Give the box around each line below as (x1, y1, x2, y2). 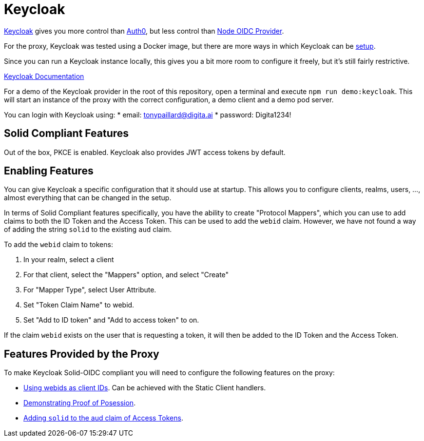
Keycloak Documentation (4, 72, 84, 80)
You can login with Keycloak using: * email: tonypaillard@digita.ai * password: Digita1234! (4, 110, 291, 119)
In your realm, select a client (23, 255, 114, 264)
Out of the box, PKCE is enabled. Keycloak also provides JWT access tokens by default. (4, 148, 286, 156)
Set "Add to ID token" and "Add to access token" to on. (23, 316, 199, 325)
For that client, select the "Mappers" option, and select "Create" (23, 270, 229, 279)
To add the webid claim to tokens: (4, 240, 113, 249)
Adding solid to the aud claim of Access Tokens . (23, 414, 183, 422)
